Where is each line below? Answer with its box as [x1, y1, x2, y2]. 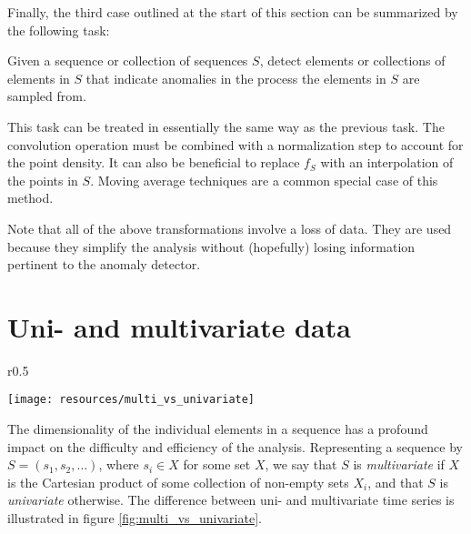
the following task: [7, 20, 110, 39]
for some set [183, 455, 251, 474]
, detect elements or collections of [259, 51, 446, 70]
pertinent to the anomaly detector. [7, 255, 201, 274]
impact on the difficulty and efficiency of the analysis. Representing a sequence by [7, 437, 464, 456]
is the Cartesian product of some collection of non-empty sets [7, 472, 349, 491]
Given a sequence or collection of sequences [7, 51, 248, 70]
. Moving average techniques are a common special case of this [90, 170, 438, 189]
